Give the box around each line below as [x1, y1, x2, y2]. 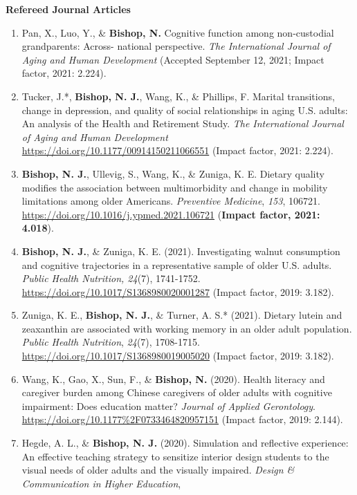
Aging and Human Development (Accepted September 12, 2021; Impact [21, 52, 324, 66]
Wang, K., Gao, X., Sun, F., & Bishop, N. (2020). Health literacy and [21, 371, 325, 386]
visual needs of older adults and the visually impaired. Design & [21, 463, 295, 477]
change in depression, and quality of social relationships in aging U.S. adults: [21, 102, 348, 117]
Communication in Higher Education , [21, 476, 181, 490]
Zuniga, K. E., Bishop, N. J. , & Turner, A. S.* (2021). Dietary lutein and [21, 308, 342, 322]
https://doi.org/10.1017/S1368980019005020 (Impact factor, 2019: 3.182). [21, 348, 334, 363]
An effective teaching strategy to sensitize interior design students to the [21, 449, 329, 463]
